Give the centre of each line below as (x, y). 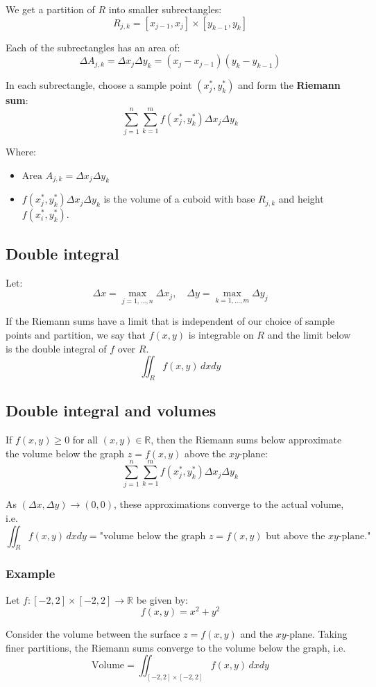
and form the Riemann (289, 85)
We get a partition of (50, 9)
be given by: (162, 599)
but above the (296, 536)
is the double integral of (56, 348)
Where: (21, 151)
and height (301, 199)
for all (85, 440)
